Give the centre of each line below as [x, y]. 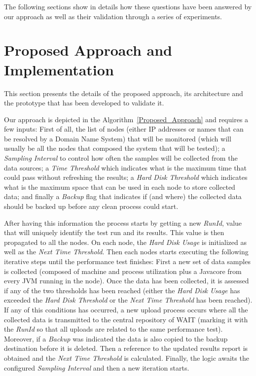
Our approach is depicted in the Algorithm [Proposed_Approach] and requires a [126, 119]
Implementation [59, 69]
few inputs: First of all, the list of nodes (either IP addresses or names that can [124, 129]
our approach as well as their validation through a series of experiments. [113, 16]
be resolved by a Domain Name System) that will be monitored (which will [118, 138]
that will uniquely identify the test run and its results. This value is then [114, 232]
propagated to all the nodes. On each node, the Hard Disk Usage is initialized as [125, 242]
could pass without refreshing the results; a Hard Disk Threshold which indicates [126, 177]
